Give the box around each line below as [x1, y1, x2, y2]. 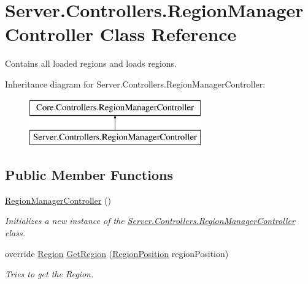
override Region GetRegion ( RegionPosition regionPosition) [5, 247, 229, 260]
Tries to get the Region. [5, 267, 94, 280]
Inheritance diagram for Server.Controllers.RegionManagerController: [5, 77, 266, 90]
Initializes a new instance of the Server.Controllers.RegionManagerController [5, 214, 295, 227]
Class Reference [99, 21, 237, 47]
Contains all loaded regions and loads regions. [5, 57, 177, 70]
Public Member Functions [5, 165, 173, 184]
